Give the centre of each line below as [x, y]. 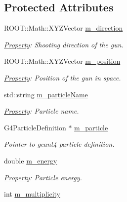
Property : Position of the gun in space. [63, 77]
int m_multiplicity [32, 194]
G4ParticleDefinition [35, 127]
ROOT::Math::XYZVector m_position [62, 61]
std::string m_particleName [46, 94]
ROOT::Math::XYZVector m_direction [63, 28]
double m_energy [31, 160]
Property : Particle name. [42, 111]
